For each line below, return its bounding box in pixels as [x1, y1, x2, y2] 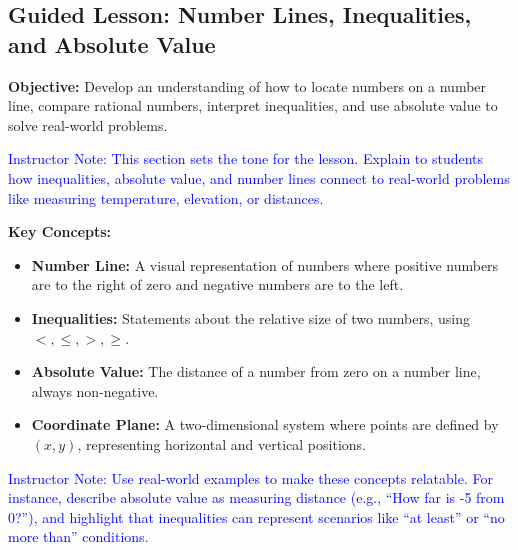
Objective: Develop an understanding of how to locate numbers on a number [8, 75, 487, 96]
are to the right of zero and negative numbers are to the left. [31, 274, 404, 295]
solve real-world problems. [8, 114, 168, 135]
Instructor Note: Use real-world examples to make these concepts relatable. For [8, 467, 493, 488]
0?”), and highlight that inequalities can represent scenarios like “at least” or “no [8, 506, 505, 527]
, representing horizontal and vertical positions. [77, 433, 366, 454]
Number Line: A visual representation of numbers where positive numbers [31, 254, 499, 275]
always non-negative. [31, 380, 159, 401]
